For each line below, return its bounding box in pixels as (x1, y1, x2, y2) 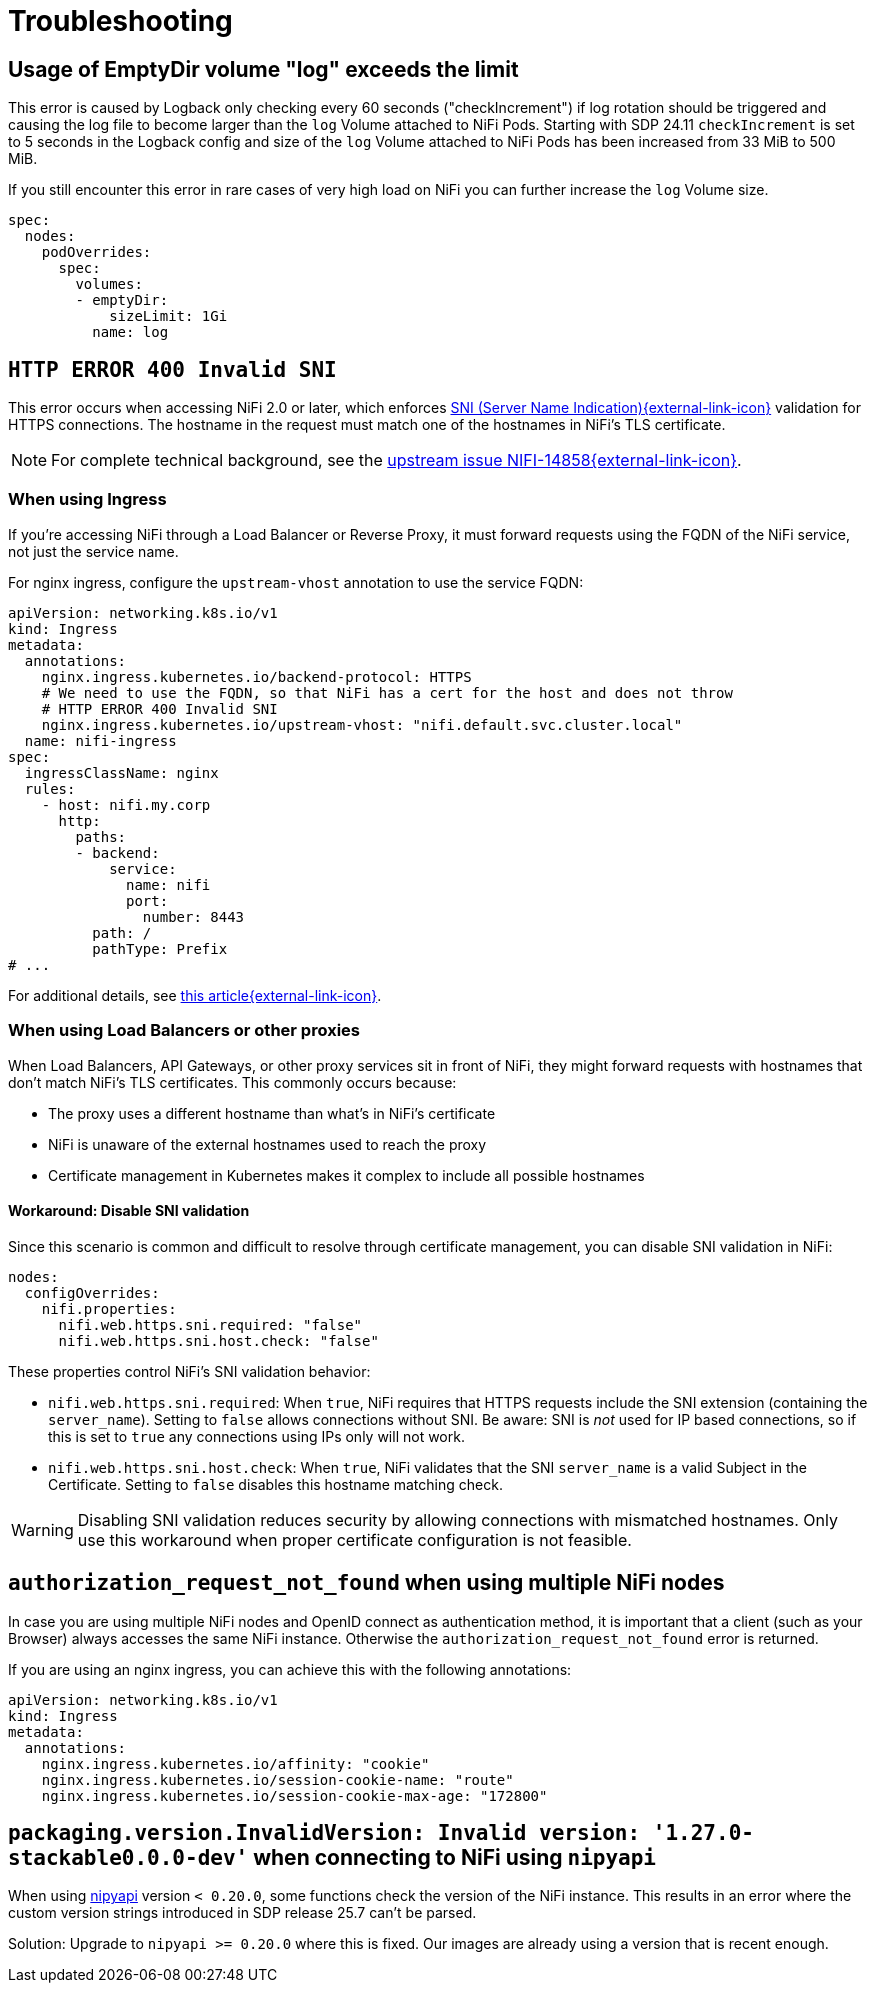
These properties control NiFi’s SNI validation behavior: (8, 1362, 371, 1380)
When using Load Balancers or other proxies (8, 1020, 360, 1041)
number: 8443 (142, 908, 245, 925)
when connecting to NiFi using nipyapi (253, 1845, 656, 1870)
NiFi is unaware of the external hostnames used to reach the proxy (48, 1135, 487, 1153)
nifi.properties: (41, 1300, 177, 1317)
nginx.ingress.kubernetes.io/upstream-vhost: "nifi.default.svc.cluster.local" (41, 716, 683, 733)
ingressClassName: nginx (24, 764, 219, 781)
